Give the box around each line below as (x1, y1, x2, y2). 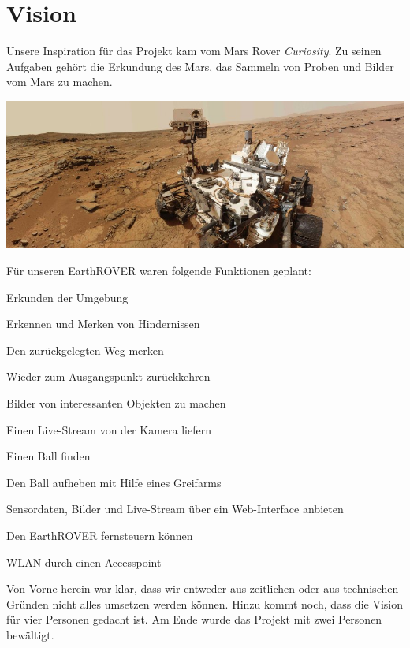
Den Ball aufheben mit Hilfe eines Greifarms (6, 474, 222, 490)
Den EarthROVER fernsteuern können (6, 527, 193, 543)
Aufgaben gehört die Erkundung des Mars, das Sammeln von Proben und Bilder (6, 58, 394, 74)
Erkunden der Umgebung (6, 289, 129, 305)
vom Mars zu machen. (6, 73, 113, 90)
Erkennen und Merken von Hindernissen (6, 315, 200, 332)
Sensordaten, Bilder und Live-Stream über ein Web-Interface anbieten (6, 501, 344, 517)
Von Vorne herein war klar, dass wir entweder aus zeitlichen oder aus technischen (6, 580, 399, 597)
